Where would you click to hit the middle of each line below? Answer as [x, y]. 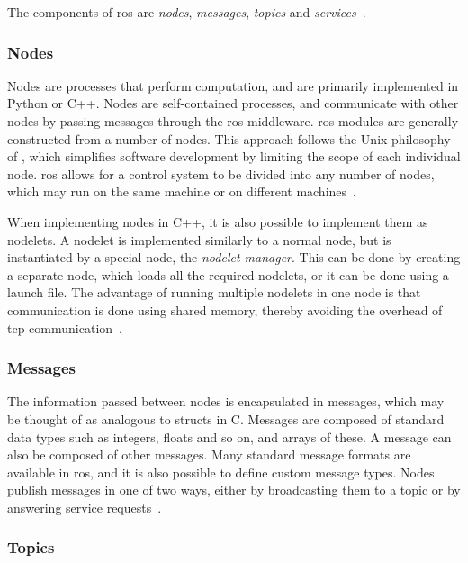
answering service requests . [85, 507]
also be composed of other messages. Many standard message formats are [209, 454]
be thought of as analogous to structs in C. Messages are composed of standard [226, 418]
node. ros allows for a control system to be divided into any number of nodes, [221, 173]
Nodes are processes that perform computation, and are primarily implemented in [233, 85]
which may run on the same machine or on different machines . [182, 191]
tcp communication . [65, 327]
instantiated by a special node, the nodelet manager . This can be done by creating [234, 257]
